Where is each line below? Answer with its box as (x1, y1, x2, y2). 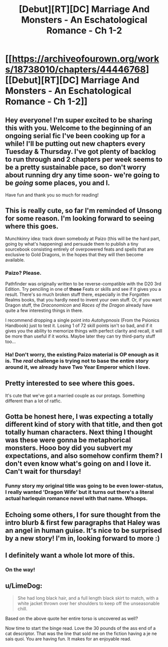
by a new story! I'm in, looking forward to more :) (5, 534, 160, 543)
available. (5, 257, 25, 263)
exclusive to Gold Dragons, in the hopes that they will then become (5, 251, 144, 257)
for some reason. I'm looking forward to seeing (5, 214, 154, 223)
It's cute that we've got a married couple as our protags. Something (5, 392, 145, 398)
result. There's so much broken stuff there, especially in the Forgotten (5, 291, 149, 297)
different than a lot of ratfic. (5, 398, 62, 404)
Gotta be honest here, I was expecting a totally (5, 412, 153, 421)
